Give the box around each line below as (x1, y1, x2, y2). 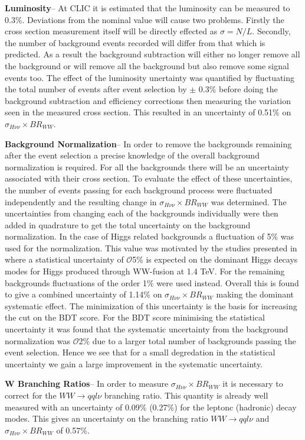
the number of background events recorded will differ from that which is (5, 36, 265, 48)
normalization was (5, 334, 70, 347)
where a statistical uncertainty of (5, 253, 124, 266)
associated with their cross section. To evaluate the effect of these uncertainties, (5, 172, 293, 185)
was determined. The (211, 195, 287, 208)
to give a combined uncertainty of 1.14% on (5, 288, 162, 300)
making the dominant (216, 288, 294, 300)
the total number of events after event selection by (5, 83, 187, 95)
